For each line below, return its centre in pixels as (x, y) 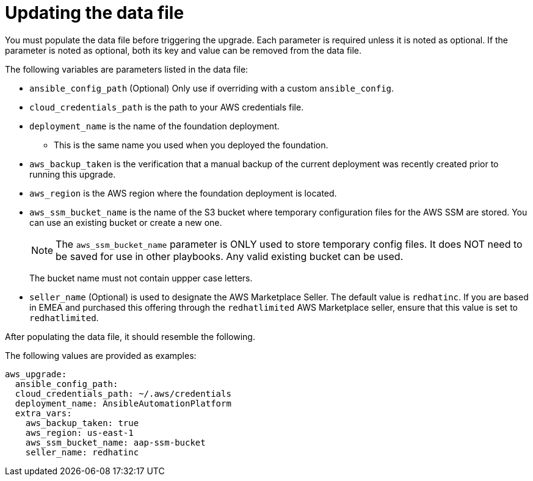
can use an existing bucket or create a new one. (126, 222)
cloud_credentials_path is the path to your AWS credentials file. (167, 107)
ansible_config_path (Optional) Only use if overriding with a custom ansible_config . (212, 88)
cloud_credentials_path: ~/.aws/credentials (123, 393)
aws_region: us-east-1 (79, 432)
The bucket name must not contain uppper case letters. (141, 278)
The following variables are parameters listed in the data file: (127, 69)
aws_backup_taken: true (82, 423)
